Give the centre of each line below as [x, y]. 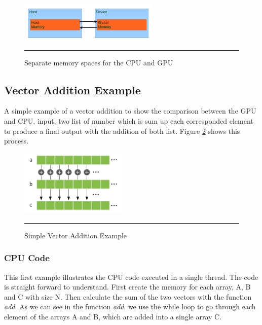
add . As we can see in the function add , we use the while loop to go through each [130, 306]
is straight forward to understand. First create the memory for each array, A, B [127, 287]
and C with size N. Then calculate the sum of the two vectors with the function [128, 296]
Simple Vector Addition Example [76, 235]
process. [16, 141]
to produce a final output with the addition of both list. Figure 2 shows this [122, 131]
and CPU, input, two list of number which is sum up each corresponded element [129, 120]
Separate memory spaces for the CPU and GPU [99, 62]
